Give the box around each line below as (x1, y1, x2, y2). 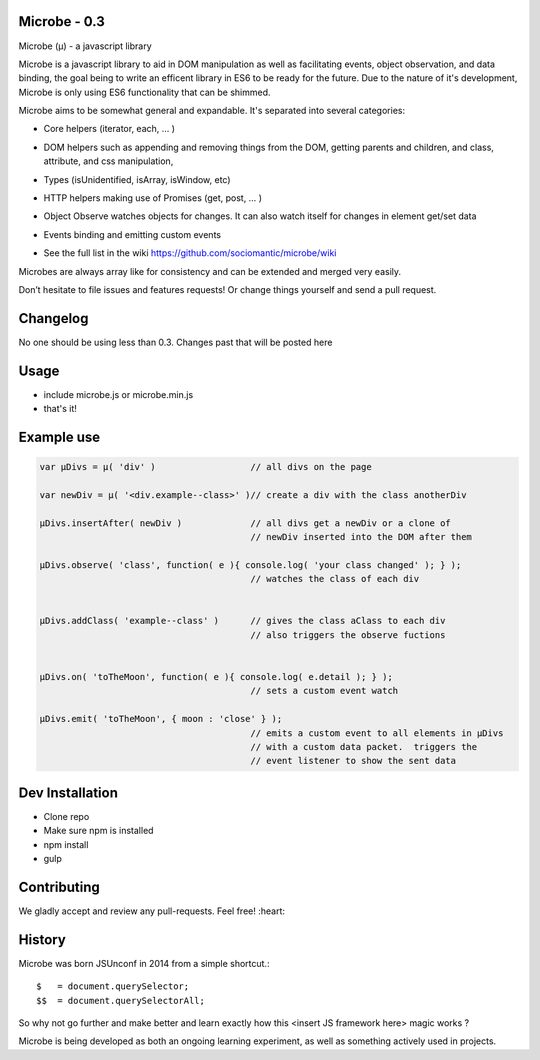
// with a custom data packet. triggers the (250, 741, 478, 752)
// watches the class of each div (250, 573, 420, 585)
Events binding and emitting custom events (43, 228, 222, 240)
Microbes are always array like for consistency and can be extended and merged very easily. (18, 265, 402, 277)
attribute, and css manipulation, (43, 155, 174, 167)
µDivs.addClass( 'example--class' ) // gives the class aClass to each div (39, 615, 446, 627)
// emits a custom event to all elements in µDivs (250, 727, 504, 739)
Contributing (18, 878, 100, 895)
